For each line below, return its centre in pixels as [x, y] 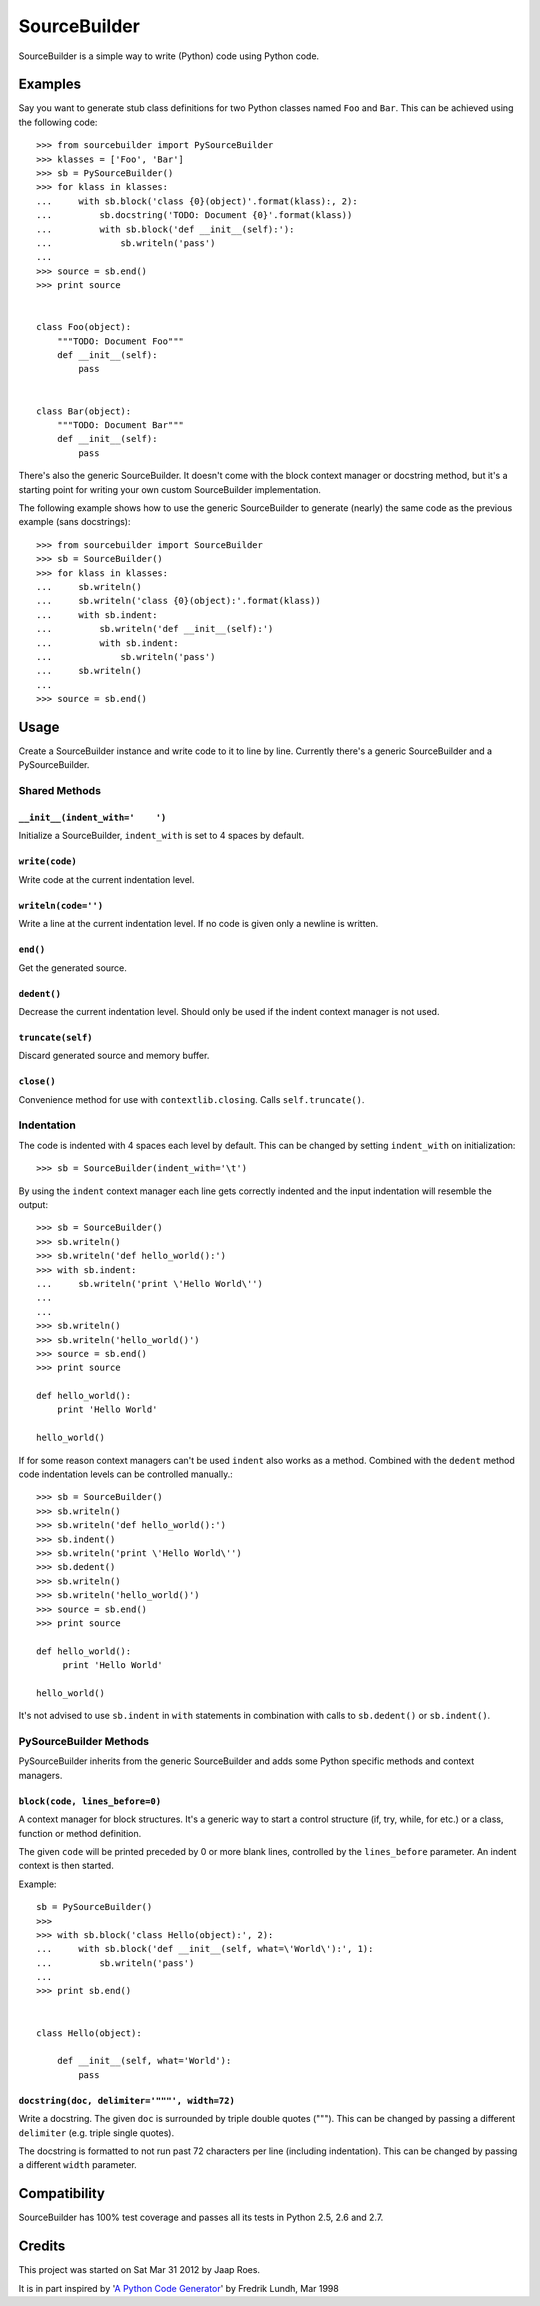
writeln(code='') [61, 905]
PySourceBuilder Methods [84, 1742]
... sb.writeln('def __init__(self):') [155, 629]
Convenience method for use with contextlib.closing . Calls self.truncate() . [191, 1099]
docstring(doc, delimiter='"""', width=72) [126, 2100]
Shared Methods [60, 791]
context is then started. [66, 1866]
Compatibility [61, 2193]
